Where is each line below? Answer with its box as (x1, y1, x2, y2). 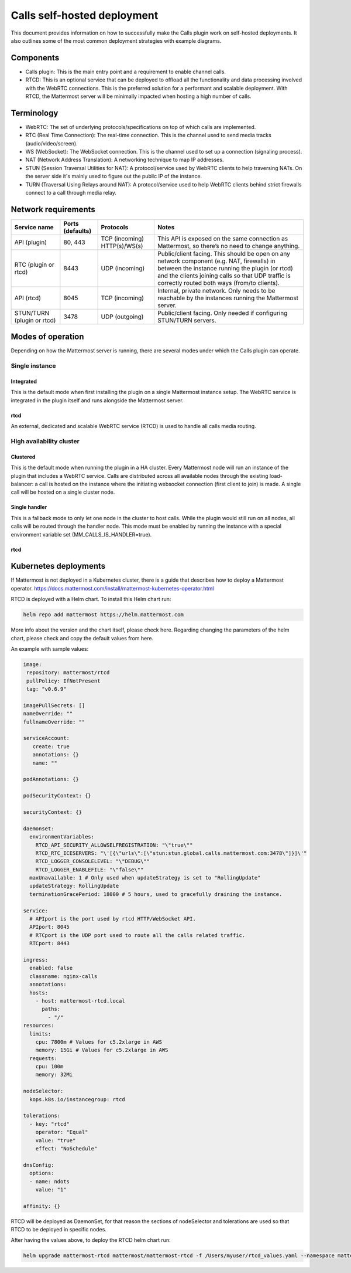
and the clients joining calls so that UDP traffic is (157, 271, 291, 280)
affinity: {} (23, 1203, 61, 1209)
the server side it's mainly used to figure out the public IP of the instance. (25, 173, 202, 180)
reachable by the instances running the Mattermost (157, 294, 298, 302)
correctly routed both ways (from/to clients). (157, 279, 280, 287)
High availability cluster (11, 437, 80, 445)
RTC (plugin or (14, 260, 55, 269)
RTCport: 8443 (29, 940, 70, 947)
